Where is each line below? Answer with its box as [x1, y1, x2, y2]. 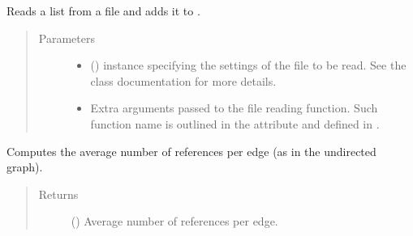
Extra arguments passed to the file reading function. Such [90, 99, 378, 116]
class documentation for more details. [90, 72, 277, 89]
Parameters [38, 29, 95, 46]
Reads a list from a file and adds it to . [6, 2, 200, 19]
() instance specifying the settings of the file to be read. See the [90, 57, 407, 74]
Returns [38, 185, 79, 202]
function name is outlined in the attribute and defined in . [90, 115, 380, 132]
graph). [6, 158, 43, 175]
